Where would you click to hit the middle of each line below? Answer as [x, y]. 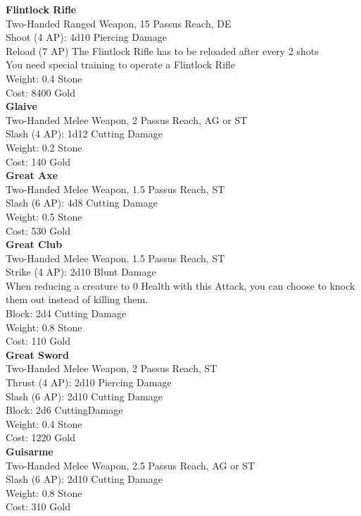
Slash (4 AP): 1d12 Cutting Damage [84, 134]
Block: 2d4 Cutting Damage [66, 313]
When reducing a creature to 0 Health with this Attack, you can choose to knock [180, 285]
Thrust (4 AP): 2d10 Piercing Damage [89, 382]
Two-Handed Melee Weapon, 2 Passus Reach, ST [112, 368]
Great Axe [32, 175]
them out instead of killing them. [77, 299]
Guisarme [30, 451]
